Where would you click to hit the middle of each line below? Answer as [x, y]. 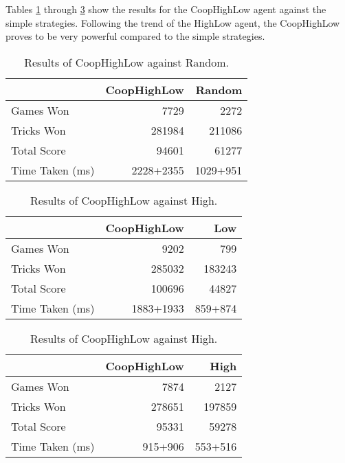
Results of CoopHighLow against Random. [127, 62]
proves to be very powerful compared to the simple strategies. [135, 36]
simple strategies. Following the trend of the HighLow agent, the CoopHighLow [173, 22]
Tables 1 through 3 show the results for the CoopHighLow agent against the [166, 9]
